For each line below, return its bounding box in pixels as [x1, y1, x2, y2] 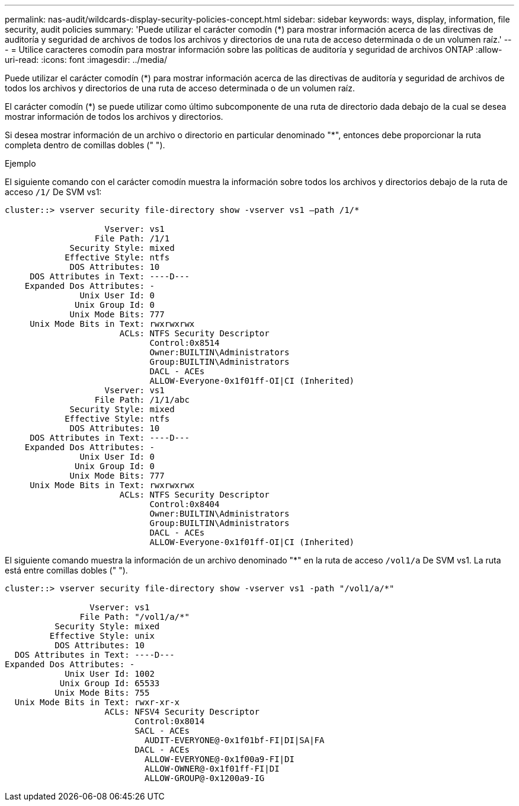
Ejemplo [5, 158, 36, 168]
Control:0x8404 [149, 499, 220, 509]
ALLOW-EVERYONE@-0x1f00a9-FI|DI [145, 754, 294, 764]
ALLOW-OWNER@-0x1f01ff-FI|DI [145, 764, 280, 773]
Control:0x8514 [149, 338, 220, 348]
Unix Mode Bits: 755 [55, 688, 150, 697]
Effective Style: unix [49, 631, 155, 641]
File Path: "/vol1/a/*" [79, 612, 190, 622]
